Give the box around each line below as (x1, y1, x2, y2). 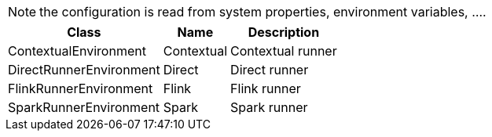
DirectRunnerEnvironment (8, 62, 160, 78)
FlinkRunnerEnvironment (8, 81, 153, 96)
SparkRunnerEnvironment (8, 99, 160, 115)
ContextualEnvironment (8, 43, 146, 59)
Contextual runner (230, 43, 337, 59)
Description (248, 24, 320, 40)
